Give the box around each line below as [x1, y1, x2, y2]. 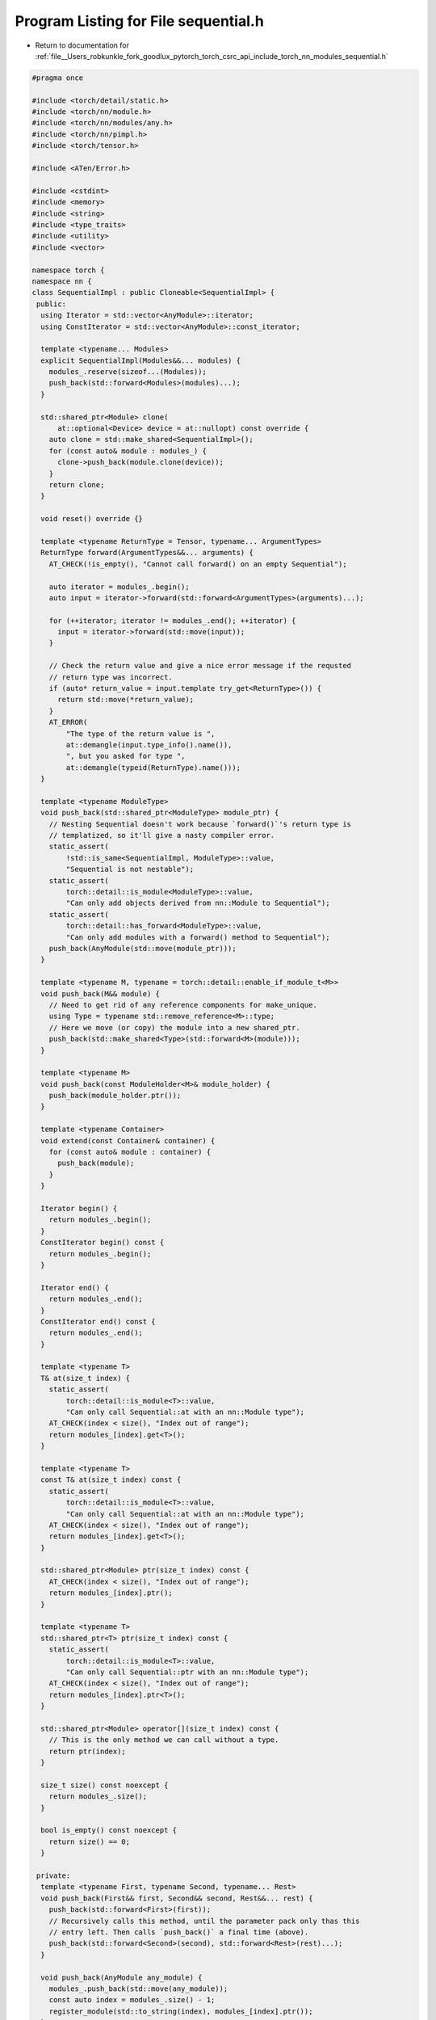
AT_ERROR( [48, 718, 88, 727]
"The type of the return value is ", [65, 729, 216, 739]
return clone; [48, 480, 105, 489]
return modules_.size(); [48, 1792, 148, 1801]
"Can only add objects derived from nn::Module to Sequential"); [65, 898, 330, 908]
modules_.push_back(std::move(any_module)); [48, 1984, 228, 1993]
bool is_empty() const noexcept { [40, 1826, 178, 1835]
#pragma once [31, 73, 84, 82]
